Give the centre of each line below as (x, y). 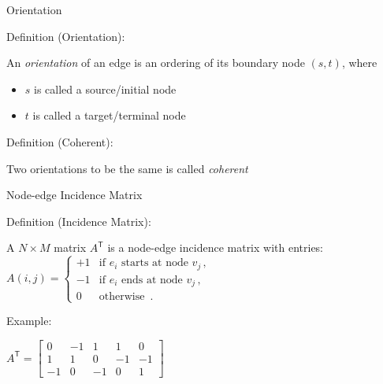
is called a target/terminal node (109, 115)
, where (359, 63)
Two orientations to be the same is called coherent (127, 168)
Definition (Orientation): (66, 36)
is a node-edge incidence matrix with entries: (216, 247)
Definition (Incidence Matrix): (79, 221)
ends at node (152, 280)
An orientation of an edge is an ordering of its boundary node (156, 63)
